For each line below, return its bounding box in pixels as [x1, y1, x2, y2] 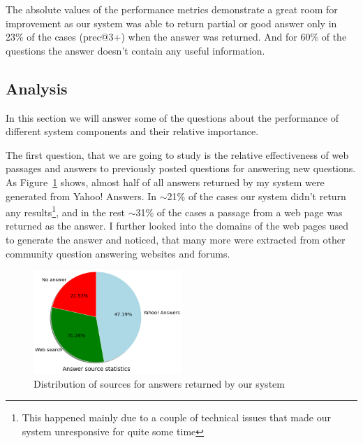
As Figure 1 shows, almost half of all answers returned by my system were [6, 174, 325, 189]
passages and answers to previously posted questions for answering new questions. [6, 161, 356, 176]
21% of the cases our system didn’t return [167, 188, 346, 203]
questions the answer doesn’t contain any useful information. [6, 43, 265, 57]
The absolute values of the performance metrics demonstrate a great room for [6, 2, 338, 16]
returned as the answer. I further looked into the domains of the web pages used [6, 218, 348, 233]
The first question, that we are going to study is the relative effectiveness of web [6, 147, 349, 162]
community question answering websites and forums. [6, 246, 230, 260]
